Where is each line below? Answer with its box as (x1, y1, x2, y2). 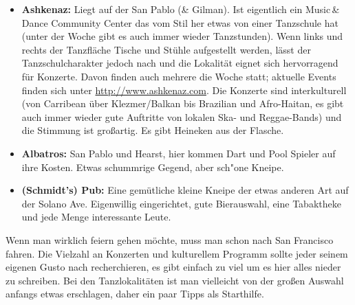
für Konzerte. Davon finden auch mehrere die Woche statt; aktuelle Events (21, 69, 336, 83)
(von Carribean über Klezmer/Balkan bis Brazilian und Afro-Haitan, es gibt (21, 96, 344, 111)
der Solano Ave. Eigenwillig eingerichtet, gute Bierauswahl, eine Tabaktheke (21, 196, 341, 210)
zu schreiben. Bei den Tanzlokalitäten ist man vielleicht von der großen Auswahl (6, 273, 344, 287)
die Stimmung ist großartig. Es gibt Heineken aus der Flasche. (21, 123, 284, 137)
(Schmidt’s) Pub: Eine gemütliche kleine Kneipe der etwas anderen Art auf (21, 183, 349, 197)
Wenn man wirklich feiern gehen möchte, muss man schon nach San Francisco (6, 232, 334, 247)
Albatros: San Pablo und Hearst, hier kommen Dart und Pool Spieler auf (21, 146, 336, 160)
